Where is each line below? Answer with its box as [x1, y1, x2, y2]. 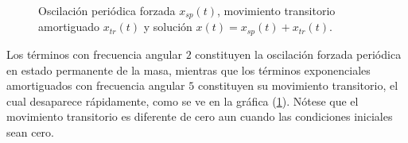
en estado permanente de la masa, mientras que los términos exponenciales [6, 61, 371, 78]
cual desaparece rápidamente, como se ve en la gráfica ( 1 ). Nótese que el [6, 92, 359, 109]
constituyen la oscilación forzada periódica [195, 45, 402, 62]
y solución [143, 18, 192, 35]
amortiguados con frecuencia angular [6, 77, 185, 94]
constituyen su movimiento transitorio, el [197, 77, 398, 94]
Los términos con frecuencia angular [6, 45, 182, 62]
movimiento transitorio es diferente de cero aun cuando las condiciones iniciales [6, 108, 393, 125]
